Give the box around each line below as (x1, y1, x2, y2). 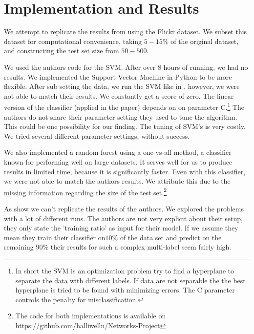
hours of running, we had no (163, 62, 248, 72)
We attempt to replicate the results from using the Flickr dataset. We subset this (4, 26, 247, 37)
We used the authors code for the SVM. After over (4, 62, 156, 72)
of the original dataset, (170, 36, 239, 46)
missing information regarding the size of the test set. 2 (4, 186, 167, 197)
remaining (4, 242, 34, 252)
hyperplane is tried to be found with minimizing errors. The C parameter (15, 285, 235, 295)
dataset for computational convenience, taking (4, 36, 142, 46)
